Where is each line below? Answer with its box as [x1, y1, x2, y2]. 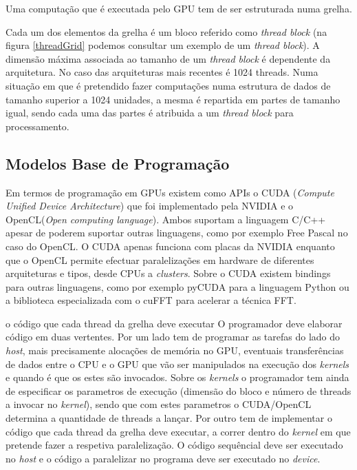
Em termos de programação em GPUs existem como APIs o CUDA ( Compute [6, 185, 334, 199]
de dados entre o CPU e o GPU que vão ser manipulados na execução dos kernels [6, 356, 349, 371]
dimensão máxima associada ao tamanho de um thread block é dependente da [6, 51, 331, 65]
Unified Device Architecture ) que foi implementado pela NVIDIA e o [6, 198, 294, 213]
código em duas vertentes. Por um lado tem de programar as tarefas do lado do [6, 329, 340, 344]
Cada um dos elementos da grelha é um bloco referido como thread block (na [6, 24, 327, 39]
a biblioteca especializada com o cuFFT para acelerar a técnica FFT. [6, 293, 296, 307]
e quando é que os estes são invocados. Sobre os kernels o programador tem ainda [6, 370, 349, 385]
